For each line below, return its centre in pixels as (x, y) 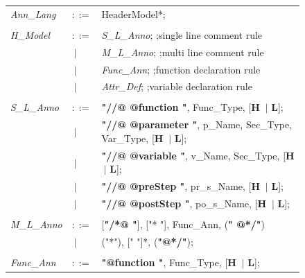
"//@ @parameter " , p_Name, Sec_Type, (197, 124)
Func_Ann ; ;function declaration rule (181, 69)
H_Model (30, 34)
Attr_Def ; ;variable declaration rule (177, 86)
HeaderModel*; (133, 14)
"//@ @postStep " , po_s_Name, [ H (184, 203)
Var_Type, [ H (132, 138)
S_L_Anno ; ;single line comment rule (182, 34)
